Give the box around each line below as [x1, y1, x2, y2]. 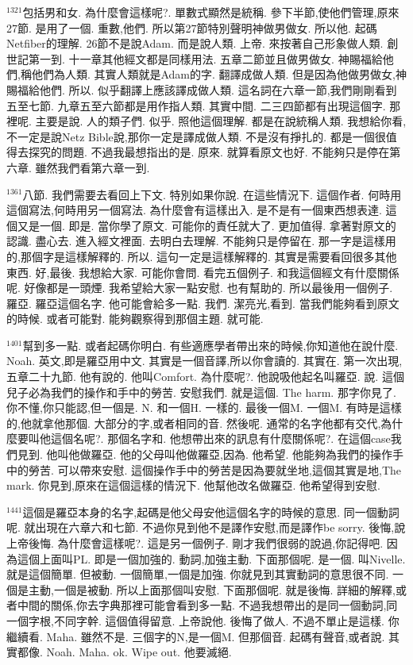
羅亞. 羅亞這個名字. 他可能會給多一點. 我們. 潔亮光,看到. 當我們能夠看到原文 [6, 294, 399, 311]
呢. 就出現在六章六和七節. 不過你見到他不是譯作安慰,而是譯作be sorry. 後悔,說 [6, 519, 406, 536]
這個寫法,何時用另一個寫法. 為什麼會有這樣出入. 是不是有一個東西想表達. [6, 202, 382, 218]
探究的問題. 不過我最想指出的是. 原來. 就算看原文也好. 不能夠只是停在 [28, 144, 390, 160]
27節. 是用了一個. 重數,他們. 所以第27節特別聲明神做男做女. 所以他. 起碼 [6, 19, 377, 36]
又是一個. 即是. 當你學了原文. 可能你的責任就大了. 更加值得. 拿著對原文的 [17, 217, 396, 233]
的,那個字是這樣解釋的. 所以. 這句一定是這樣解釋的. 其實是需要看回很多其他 [6, 248, 397, 264]
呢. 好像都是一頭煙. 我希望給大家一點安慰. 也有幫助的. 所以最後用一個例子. [6, 279, 393, 296]
